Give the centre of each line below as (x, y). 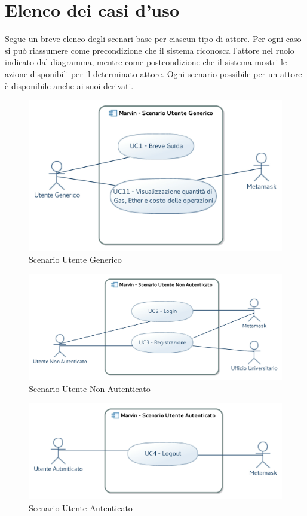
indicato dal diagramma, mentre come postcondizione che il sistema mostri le (146, 62)
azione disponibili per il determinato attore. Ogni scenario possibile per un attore (153, 73)
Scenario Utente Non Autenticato (90, 389)
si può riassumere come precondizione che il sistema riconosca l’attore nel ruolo (150, 50)
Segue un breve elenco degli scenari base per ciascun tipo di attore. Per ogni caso (153, 39)
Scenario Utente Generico (75, 259)
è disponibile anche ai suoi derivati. (69, 85)
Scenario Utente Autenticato (81, 508)
